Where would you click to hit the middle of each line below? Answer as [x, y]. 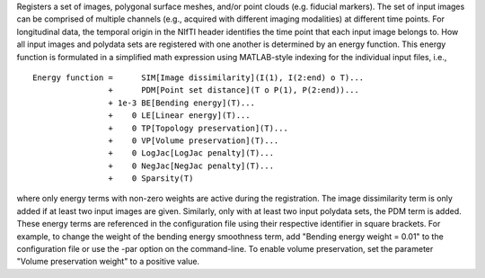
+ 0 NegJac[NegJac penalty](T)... [191, 166]
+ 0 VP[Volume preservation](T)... [194, 140]
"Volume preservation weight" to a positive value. [108, 262]
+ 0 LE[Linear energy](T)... [179, 116]
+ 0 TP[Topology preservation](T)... [198, 128]
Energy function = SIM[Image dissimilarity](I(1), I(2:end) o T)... [198, 77]
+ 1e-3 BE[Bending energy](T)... [182, 103]
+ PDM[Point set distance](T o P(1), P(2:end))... [234, 90]
